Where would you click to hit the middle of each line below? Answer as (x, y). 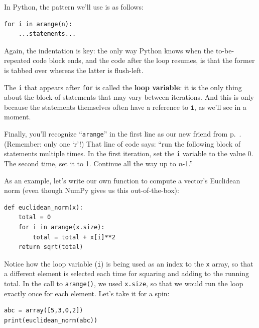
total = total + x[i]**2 (74, 237)
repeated (17, 60)
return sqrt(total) (51, 247)
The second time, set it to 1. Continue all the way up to (90, 163)
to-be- (225, 50)
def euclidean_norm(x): (44, 207)
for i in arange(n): (38, 24)
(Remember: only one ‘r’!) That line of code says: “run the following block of (122, 143)
